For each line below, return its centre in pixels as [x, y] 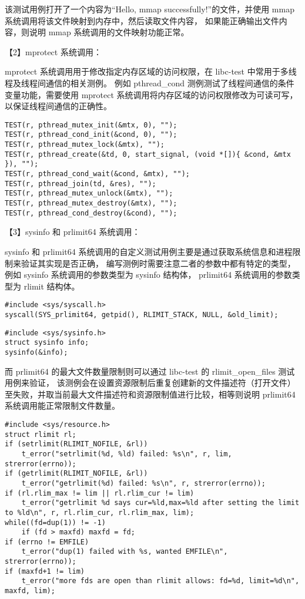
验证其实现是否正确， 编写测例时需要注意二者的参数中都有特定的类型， [158, 263]
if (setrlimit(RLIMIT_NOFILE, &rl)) [76, 444]
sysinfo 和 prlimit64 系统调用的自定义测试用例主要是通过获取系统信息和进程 [149, 251]
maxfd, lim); [30, 591]
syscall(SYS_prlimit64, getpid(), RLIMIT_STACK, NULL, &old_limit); [142, 314]
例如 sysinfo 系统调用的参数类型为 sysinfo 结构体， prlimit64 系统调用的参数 [148, 275]
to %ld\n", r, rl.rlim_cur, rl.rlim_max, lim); [100, 512]
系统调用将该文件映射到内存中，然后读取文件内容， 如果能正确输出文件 [142, 20]
